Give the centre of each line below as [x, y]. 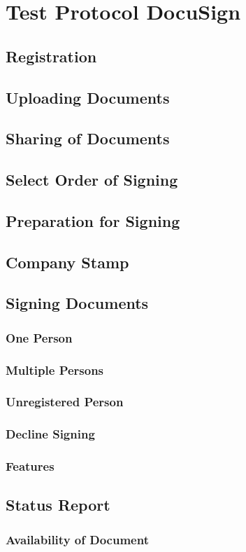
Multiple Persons [55, 370]
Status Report [58, 505]
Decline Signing [50, 434]
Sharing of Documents [88, 138]
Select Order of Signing [92, 180]
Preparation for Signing [93, 220]
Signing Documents [77, 303]
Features [30, 466]
